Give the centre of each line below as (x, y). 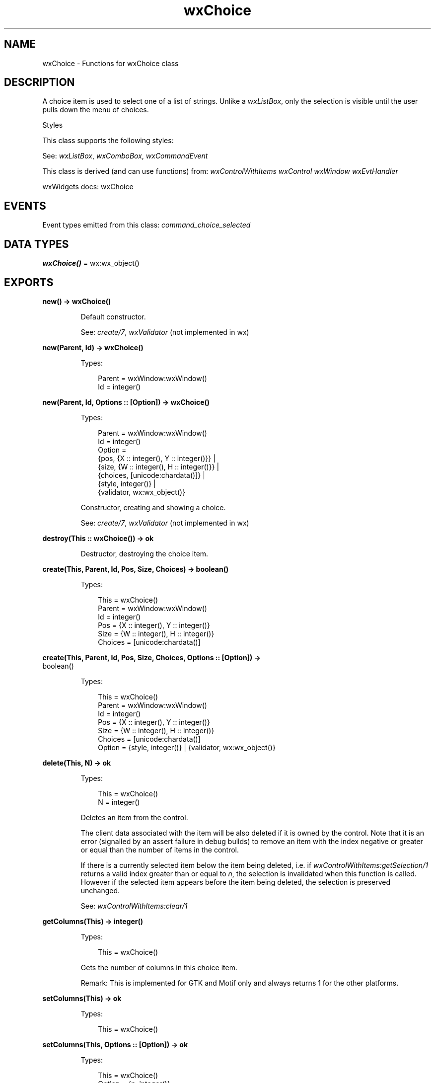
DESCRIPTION (39, 82)
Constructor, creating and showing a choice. (153, 507)
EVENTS (25, 206)
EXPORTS (29, 282)
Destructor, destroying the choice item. (145, 553)
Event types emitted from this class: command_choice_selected (146, 225)
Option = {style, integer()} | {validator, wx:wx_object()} (187, 747)
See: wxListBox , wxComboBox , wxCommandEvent (125, 156)
